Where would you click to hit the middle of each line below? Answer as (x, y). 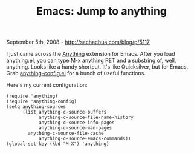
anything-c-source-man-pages (75, 128)
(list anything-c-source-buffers (64, 112)
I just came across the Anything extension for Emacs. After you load (91, 54)
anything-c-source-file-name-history (86, 117)
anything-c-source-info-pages (76, 123)
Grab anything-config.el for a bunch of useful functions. (76, 73)
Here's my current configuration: (47, 85)
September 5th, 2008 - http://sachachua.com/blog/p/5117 (78, 42)
